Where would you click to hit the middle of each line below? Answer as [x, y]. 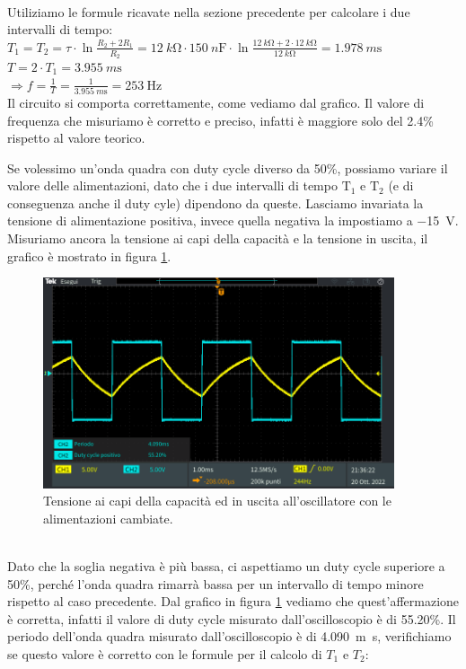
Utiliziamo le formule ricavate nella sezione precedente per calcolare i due [209, 11]
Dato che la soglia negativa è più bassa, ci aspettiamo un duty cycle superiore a [226, 565]
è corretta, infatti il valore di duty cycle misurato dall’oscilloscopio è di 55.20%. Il [232, 618]
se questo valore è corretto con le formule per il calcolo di [165, 653]
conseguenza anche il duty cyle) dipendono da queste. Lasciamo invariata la [215, 202]
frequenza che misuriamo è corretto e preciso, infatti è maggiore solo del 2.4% [220, 120]
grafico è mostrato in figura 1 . [89, 255]
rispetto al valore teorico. [76, 138]
